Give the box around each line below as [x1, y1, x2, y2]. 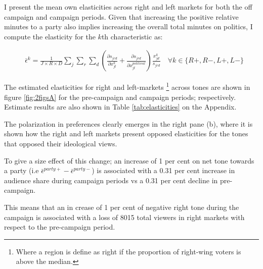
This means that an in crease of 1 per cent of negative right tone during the [4, 202, 239, 212]
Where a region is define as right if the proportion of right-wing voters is [16, 246, 241, 256]
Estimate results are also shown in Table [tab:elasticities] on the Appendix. [4, 101, 237, 112]
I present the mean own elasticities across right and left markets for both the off [4, 2, 252, 12]
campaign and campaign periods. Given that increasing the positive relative [4, 11, 239, 22]
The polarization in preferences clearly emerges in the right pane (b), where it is [4, 118, 253, 129]
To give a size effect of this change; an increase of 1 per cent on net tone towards [4, 155, 254, 166]
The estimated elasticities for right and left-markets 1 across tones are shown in [4, 80, 250, 92]
